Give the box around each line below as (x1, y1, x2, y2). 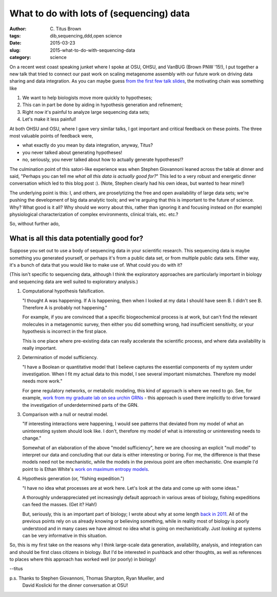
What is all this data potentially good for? (9, 234, 144, 243)
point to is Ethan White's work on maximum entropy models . (22, 466, 150, 472)
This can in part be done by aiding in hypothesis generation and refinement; (22, 102, 183, 108)
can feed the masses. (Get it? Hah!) (22, 502, 97, 508)
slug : (9, 47, 21, 53)
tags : (9, 32, 21, 38)
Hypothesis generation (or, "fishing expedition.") (22, 475, 125, 482)
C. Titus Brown (50, 26, 82, 32)
